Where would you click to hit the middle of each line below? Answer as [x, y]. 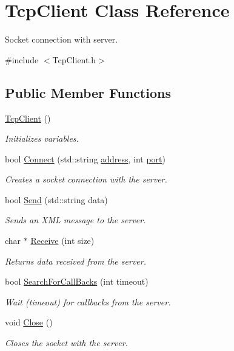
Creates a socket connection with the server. [86, 179]
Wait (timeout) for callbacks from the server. [88, 301]
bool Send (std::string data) [56, 199]
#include [22, 59]
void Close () [29, 322]
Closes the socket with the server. [66, 343]
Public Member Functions [88, 92]
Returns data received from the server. [75, 261]
